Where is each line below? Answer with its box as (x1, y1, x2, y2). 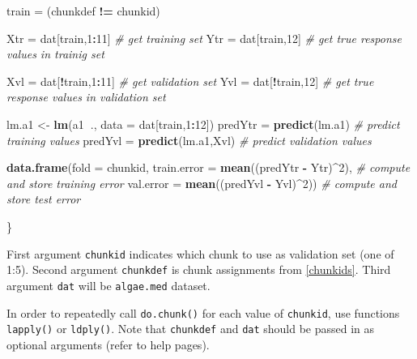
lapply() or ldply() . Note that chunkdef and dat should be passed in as (6, 320, 375, 337)
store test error (6, 190, 81, 207)
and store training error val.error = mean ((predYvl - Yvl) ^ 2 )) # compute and (6, 174, 397, 191)
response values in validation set (6, 88, 166, 105)
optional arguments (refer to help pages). (6, 335, 210, 353)
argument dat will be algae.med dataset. (6, 276, 211, 293)
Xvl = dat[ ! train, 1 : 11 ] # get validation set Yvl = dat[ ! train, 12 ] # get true (6, 72, 374, 89)
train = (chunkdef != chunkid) (6, 2, 160, 19)
